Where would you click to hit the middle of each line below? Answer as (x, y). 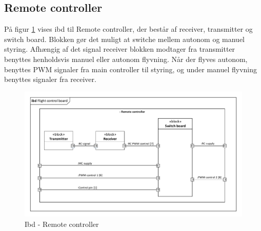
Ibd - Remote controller (62, 224)
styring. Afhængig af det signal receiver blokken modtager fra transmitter (120, 49)
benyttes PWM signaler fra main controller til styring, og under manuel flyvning (131, 69)
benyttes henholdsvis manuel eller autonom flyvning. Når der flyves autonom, (126, 59)
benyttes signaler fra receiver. (50, 79)
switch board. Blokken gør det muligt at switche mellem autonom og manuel (124, 39)
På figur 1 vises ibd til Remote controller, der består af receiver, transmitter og (128, 29)
